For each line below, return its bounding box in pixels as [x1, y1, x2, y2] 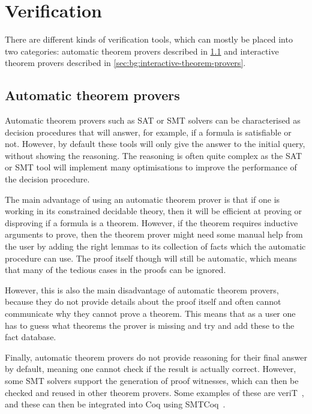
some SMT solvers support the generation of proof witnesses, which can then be [5, 374, 299, 386]
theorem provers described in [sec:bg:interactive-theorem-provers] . [5, 56, 246, 69]
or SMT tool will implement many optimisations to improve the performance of [5, 161, 297, 173]
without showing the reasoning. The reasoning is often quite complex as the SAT [5, 149, 302, 161]
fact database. [5, 331, 56, 343]
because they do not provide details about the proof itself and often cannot [5, 295, 281, 308]
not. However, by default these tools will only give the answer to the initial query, [5, 137, 305, 150]
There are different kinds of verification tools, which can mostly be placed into [5, 33, 293, 46]
